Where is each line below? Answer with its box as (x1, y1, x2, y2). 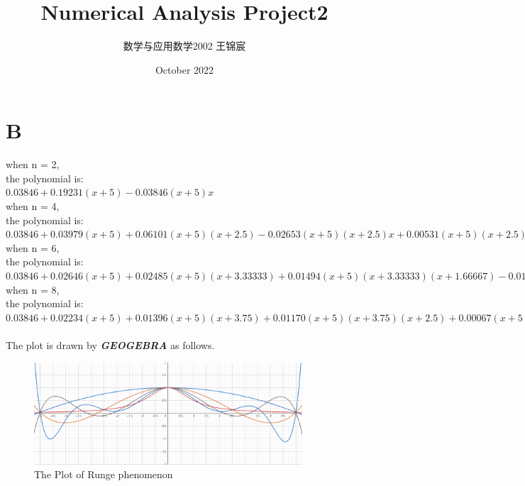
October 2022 (155, 62, 214, 77)
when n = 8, (6, 282, 60, 297)
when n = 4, (6, 199, 60, 214)
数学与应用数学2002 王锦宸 (123, 38, 246, 53)
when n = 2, (6, 157, 60, 172)
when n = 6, (6, 240, 60, 255)
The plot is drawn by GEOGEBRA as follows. (6, 337, 215, 352)
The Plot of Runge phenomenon (34, 467, 173, 482)
